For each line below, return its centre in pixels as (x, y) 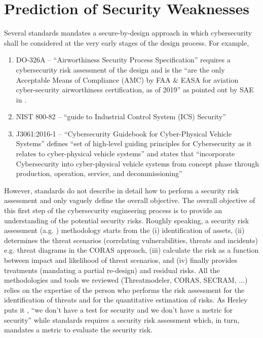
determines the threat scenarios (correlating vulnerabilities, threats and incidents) (131, 240)
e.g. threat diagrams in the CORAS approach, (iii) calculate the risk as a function (131, 250)
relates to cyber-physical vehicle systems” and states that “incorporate (125, 154)
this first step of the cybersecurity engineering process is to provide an (113, 210)
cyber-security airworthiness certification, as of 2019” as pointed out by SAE (135, 90)
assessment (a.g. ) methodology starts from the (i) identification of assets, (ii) (124, 230)
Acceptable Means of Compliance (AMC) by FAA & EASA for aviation (127, 79)
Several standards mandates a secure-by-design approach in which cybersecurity (128, 33)
